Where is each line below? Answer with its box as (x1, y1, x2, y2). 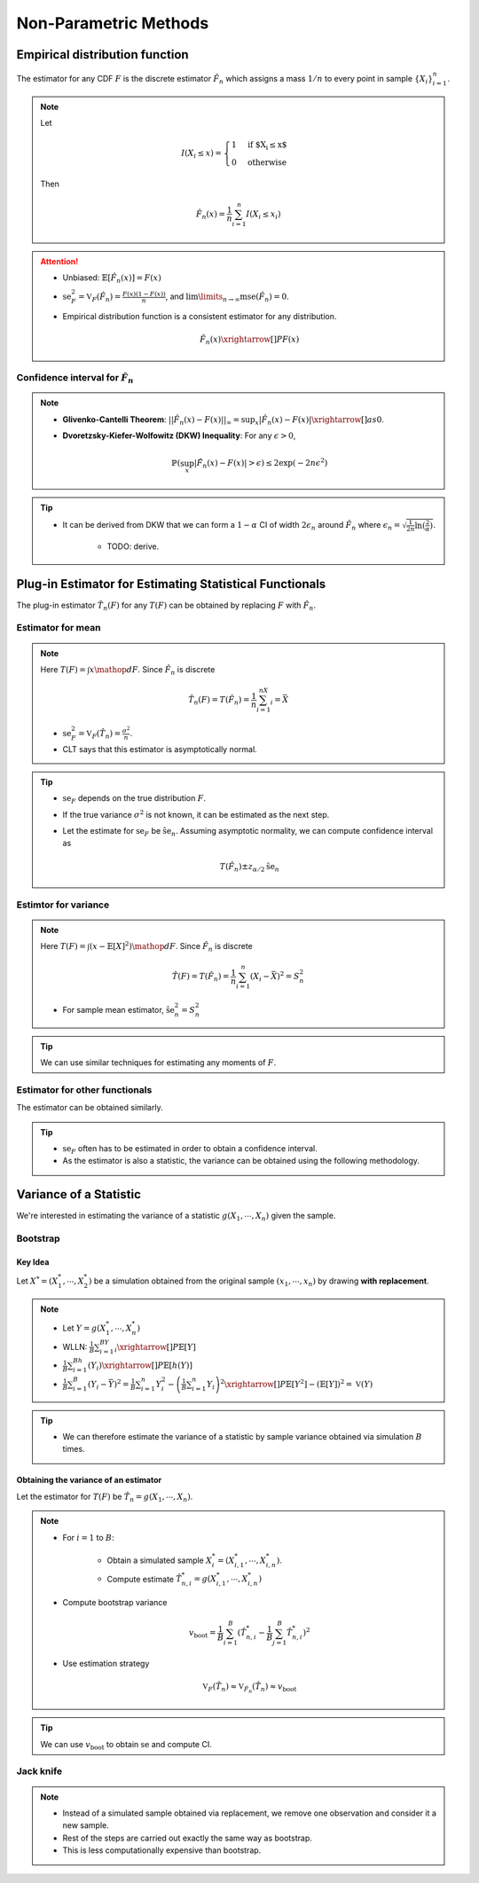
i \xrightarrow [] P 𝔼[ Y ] (114, 1342, 197, 1354)
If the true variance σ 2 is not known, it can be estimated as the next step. (62, 808, 330, 820)
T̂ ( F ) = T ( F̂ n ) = (171, 971, 230, 984)
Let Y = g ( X (62, 1322, 106, 1334)
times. (62, 1444, 85, 1455)
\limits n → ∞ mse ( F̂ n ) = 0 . (198, 291, 290, 304)
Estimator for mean (16, 622, 101, 634)
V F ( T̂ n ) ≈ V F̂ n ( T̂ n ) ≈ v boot (202, 1682, 297, 1695)
